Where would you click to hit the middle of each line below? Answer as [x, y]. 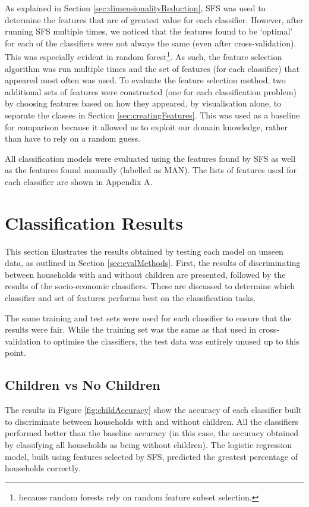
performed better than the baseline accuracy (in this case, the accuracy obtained [152, 433]
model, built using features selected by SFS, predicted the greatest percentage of [151, 456]
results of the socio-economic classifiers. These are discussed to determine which [150, 286]
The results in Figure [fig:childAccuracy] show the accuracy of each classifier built [153, 410]
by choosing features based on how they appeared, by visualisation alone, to [143, 103]
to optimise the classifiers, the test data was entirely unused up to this [171, 341]
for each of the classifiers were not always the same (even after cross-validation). [151, 43]
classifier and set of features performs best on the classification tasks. [130, 298]
